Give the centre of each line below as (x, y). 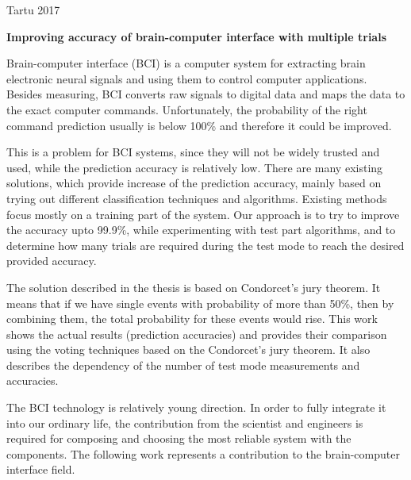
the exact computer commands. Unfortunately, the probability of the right (187, 109)
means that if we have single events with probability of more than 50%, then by (200, 303)
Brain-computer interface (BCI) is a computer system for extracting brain (186, 63)
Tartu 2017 (33, 10)
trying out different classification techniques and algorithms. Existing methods (197, 198)
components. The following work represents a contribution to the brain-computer (203, 453)
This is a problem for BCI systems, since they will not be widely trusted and (193, 152)
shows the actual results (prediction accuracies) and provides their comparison (197, 334)
